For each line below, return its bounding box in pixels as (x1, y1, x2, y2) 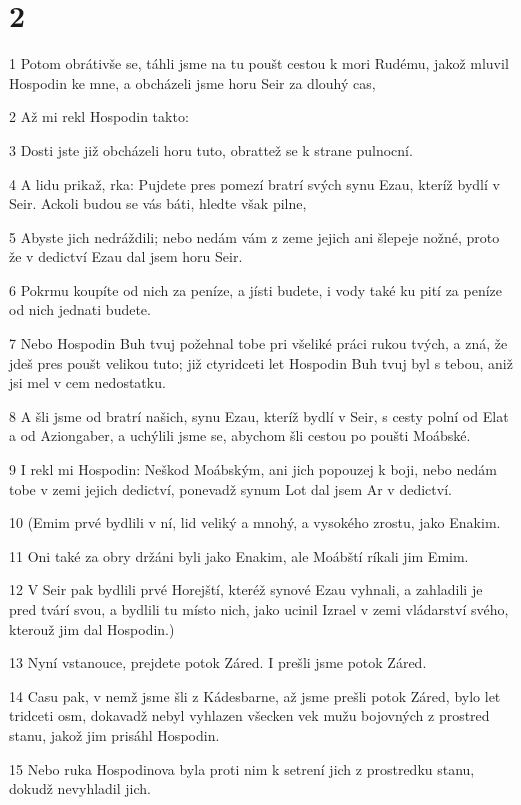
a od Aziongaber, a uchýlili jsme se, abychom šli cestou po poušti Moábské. (9, 425, 471, 446)
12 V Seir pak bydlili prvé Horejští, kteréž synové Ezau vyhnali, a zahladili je (9, 579, 483, 600)
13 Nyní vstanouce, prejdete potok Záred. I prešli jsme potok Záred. (9, 652, 427, 673)
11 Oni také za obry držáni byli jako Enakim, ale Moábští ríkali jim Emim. (9, 545, 469, 566)
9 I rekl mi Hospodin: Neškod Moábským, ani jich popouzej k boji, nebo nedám (9, 459, 497, 480)
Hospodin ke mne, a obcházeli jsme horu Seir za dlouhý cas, (9, 72, 376, 93)
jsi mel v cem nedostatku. (9, 372, 166, 393)
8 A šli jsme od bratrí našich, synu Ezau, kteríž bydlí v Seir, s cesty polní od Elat (9, 405, 509, 426)
